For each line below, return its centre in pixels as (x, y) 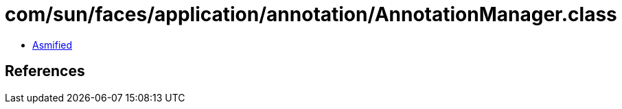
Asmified (53, 45)
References (45, 71)
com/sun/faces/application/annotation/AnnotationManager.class (311, 14)
